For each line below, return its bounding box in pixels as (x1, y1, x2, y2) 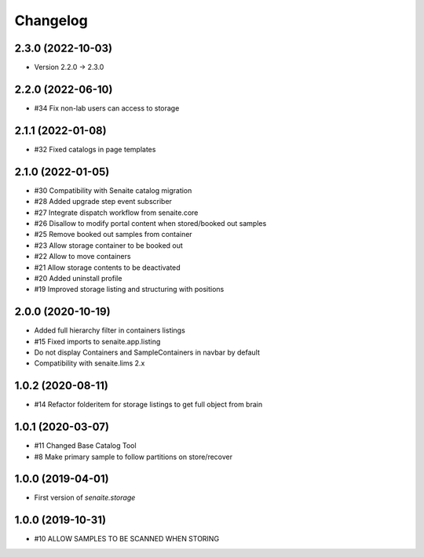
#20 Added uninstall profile (34, 273, 122, 282)
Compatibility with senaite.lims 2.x (34, 359, 145, 368)
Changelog (14, 12, 88, 29)
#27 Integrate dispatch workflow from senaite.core (34, 208, 199, 217)
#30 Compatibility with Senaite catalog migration (34, 185, 192, 195)
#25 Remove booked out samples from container (34, 230, 192, 239)
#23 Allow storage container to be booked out (34, 240, 184, 250)
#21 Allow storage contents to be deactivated (34, 263, 181, 272)
